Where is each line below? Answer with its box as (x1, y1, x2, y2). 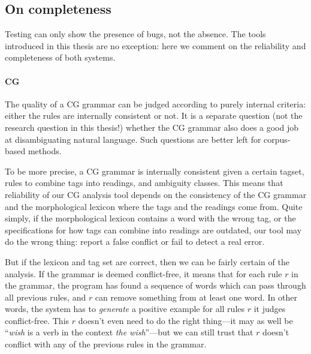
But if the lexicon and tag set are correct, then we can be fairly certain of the (5, 255, 289, 268)
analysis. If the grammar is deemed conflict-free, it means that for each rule (5, 267, 282, 280)
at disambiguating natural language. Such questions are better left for (5, 133, 261, 145)
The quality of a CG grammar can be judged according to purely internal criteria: (5, 97, 306, 110)
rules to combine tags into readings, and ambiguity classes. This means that (5, 176, 283, 189)
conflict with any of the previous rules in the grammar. (5, 338, 207, 350)
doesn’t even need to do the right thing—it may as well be (78, 314, 293, 326)
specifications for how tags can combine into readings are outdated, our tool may (5, 223, 302, 236)
